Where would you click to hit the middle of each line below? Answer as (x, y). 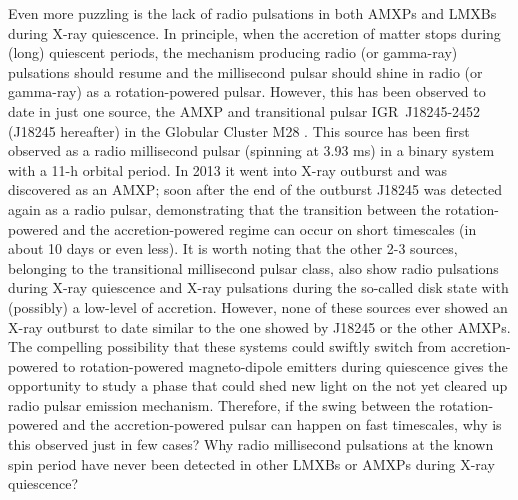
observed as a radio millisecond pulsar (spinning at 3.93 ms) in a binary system (251, 150)
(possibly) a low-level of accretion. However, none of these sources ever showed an (258, 306)
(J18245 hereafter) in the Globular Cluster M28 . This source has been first (239, 130)
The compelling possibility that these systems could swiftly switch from (227, 346)
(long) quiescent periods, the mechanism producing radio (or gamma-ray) (233, 52)
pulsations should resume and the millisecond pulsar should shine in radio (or (245, 71)
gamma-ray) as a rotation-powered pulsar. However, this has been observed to (247, 91)
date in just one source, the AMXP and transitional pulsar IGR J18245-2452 (244, 110)
